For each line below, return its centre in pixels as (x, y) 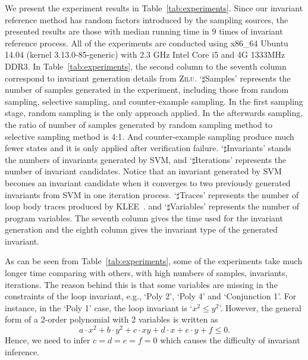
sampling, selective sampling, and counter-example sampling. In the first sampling (154, 101)
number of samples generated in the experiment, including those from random (147, 90)
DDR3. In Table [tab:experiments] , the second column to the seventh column (146, 66)
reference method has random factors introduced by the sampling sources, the (147, 19)
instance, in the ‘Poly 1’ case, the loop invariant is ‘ (99, 307)
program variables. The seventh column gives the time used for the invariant (144, 217)
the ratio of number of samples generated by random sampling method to (139, 124)
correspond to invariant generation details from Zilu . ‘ (103, 78)
